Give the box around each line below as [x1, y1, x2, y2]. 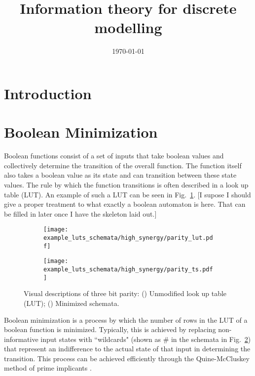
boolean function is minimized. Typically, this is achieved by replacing [4, 324, 216, 335]
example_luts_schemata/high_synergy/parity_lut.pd [43, 234, 213, 242]
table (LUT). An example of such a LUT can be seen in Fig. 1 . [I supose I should [4, 189, 251, 199]
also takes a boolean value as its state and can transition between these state [4, 170, 237, 180]
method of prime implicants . [4, 363, 92, 373]
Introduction [4, 83, 92, 103]
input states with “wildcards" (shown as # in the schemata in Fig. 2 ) [40, 334, 251, 344]
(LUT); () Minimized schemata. [24, 298, 119, 308]
